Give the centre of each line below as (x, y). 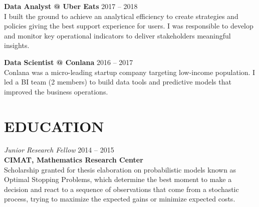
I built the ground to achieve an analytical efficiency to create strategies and (121, 16)
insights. (17, 45)
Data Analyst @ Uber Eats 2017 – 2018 (71, 6)
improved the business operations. (56, 91)
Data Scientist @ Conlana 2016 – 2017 (69, 62)
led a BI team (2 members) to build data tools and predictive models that (118, 82)
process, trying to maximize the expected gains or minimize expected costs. (120, 199)
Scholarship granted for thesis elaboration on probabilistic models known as (120, 169)
